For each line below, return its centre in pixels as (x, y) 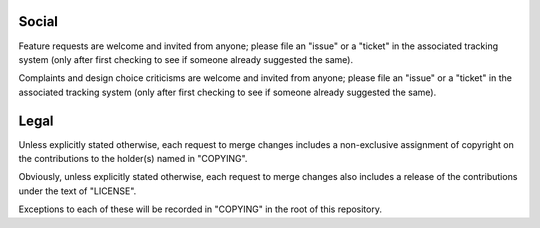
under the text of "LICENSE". (77, 191)
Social (38, 21)
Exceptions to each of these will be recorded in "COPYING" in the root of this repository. (200, 209)
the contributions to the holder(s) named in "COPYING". (133, 158)
